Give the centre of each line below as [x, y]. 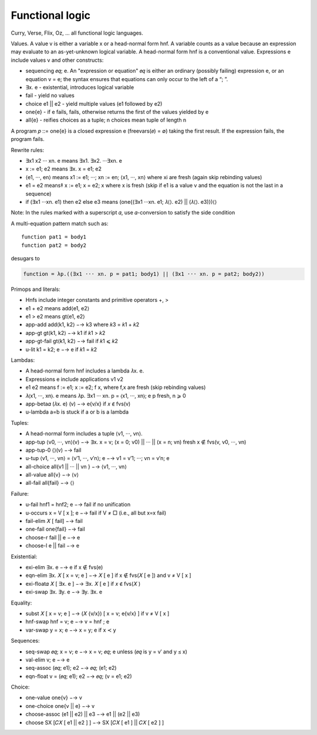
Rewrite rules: [28, 150]
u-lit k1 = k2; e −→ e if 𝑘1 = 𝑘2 [61, 349]
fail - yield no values [50, 95]
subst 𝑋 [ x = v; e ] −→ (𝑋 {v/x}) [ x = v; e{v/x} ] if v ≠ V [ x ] [97, 613]
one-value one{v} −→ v [54, 698]
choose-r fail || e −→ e [53, 537]
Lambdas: [23, 360]
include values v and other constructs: [57, 60]
